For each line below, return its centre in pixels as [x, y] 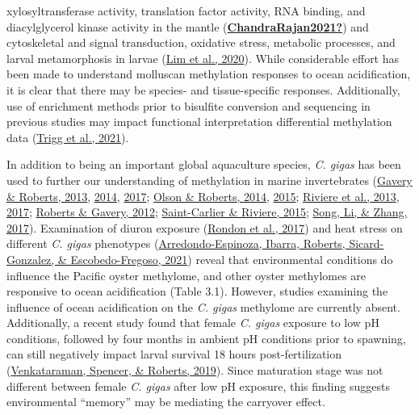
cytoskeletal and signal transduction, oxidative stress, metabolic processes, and [201, 42]
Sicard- [367, 243]
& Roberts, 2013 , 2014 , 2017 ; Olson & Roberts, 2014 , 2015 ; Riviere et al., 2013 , [203, 196]
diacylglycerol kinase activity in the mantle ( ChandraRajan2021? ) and [188, 26]
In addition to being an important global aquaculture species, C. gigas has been [204, 164]
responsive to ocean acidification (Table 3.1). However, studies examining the [197, 291]
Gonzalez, [31, 259]
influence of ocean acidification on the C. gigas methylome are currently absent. [203, 306]
